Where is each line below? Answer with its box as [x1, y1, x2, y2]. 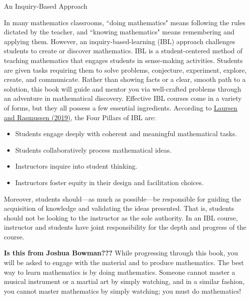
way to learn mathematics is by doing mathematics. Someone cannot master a [4, 267, 235, 277]
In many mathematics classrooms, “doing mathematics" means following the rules [4, 17, 246, 27]
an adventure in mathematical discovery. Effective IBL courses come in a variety [4, 93, 242, 103]
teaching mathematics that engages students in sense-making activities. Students [4, 55, 243, 65]
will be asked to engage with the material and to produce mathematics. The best [4, 257, 244, 268]
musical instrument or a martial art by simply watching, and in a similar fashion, [4, 276, 245, 286]
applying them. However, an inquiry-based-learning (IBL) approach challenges [4, 36, 235, 46]
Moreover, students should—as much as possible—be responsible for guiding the [4, 193, 241, 204]
